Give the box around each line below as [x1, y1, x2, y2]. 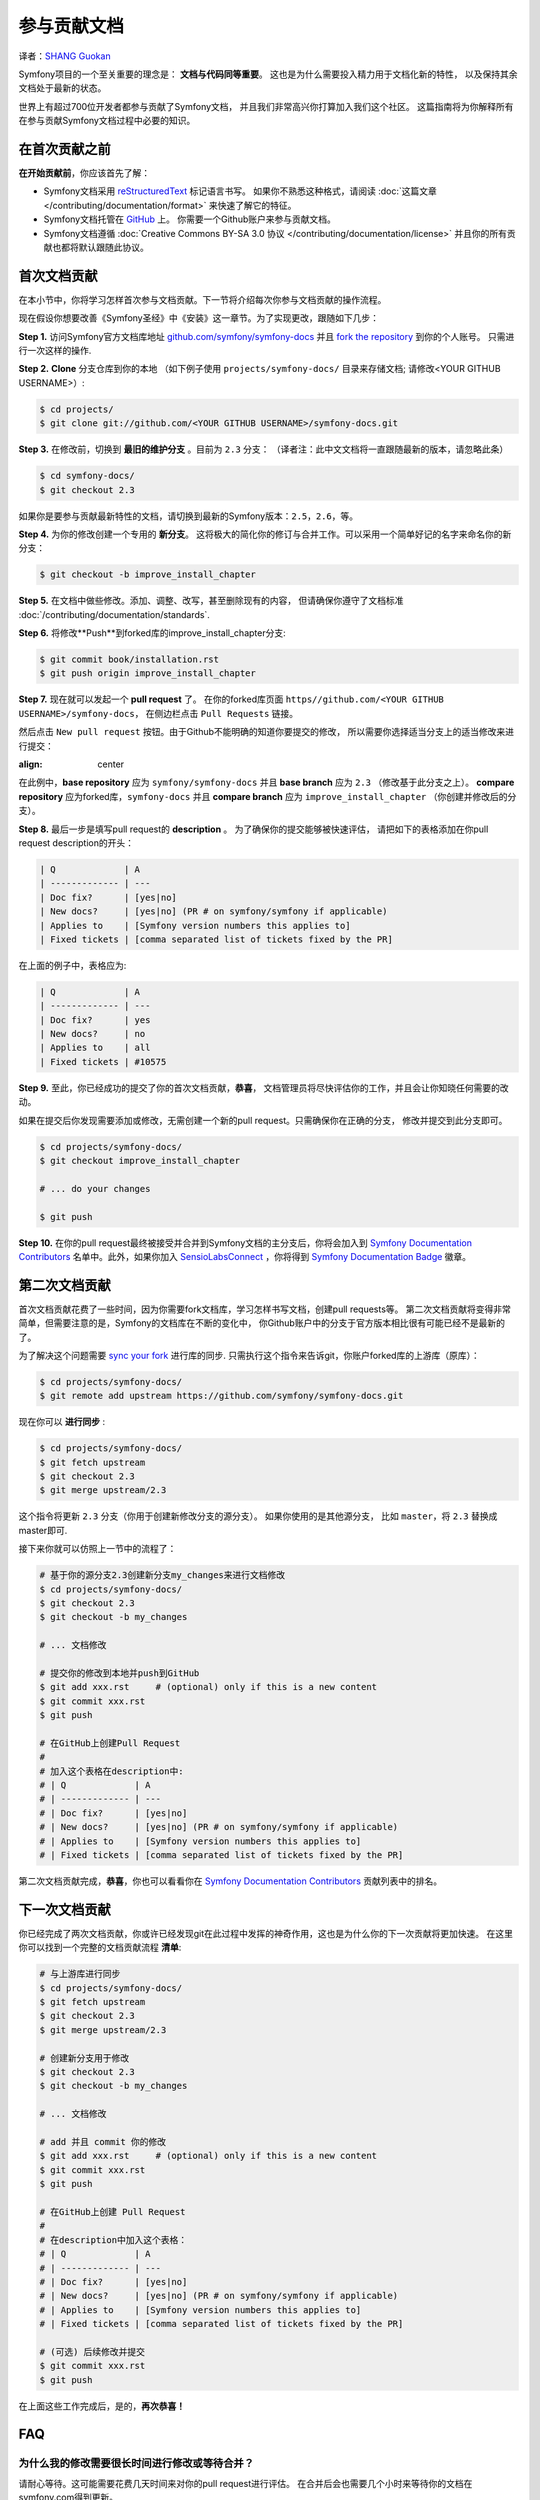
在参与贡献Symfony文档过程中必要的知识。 [18, 115, 196, 127]
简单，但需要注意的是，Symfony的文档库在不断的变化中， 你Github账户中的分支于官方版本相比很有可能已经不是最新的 [18, 1317, 505, 1329]
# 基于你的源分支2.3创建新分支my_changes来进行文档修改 [39, 1570, 286, 1581]
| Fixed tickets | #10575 [39, 1056, 167, 1067]
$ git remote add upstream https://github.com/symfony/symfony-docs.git [39, 1390, 404, 1402]
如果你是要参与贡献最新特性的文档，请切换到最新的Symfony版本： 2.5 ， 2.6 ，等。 [18, 510, 359, 522]
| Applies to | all [39, 1042, 151, 1054]
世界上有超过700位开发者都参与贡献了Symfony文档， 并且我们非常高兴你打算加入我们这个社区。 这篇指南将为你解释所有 [18, 100, 514, 112]
